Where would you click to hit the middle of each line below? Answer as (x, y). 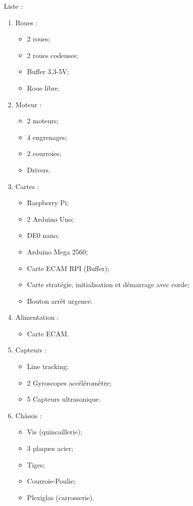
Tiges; (36, 464)
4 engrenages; (47, 137)
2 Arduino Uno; (50, 219)
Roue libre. (43, 88)
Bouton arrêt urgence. (60, 301)
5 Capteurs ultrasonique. (64, 399)
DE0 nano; (43, 235)
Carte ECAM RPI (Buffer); (68, 268)
